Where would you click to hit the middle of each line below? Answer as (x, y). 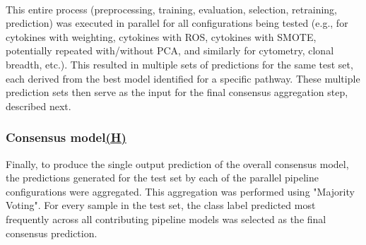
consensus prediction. (52, 233)
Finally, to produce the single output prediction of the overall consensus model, (177, 163)
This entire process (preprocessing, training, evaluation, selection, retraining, (171, 9)
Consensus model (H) (66, 137)
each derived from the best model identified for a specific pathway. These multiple (183, 78)
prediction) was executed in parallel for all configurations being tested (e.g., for (177, 23)
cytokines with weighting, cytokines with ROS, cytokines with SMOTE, (161, 36)
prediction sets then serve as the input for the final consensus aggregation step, (177, 92)
